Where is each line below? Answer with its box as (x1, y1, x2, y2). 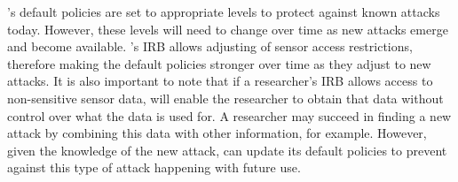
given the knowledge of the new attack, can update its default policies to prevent (7, 140, 447, 159)
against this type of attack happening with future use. (7, 158, 301, 177)
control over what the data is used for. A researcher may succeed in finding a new (7, 106, 452, 125)
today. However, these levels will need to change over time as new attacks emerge (7, 19, 448, 38)
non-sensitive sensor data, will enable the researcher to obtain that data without (7, 88, 444, 107)
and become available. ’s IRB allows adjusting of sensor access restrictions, (7, 37, 413, 56)
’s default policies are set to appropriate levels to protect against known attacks (7, 3, 440, 20)
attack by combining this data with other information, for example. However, (7, 124, 427, 142)
